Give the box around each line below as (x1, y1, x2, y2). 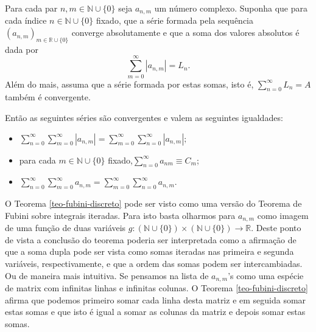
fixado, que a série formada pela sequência (96, 14, 254, 27)
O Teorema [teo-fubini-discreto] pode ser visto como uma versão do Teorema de (5, 197, 302, 210)
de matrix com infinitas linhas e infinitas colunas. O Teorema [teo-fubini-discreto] (5, 282, 308, 294)
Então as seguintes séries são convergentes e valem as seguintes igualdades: (5, 111, 283, 123)
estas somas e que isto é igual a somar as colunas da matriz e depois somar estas (5, 305, 306, 318)
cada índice (5, 14, 47, 27)
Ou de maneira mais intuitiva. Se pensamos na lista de (5, 269, 209, 282)
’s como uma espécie (228, 269, 304, 282)
